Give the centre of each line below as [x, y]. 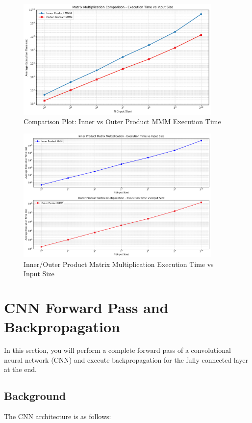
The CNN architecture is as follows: [58, 416]
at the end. [20, 369]
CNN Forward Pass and [86, 307]
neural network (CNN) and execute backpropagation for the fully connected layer [126, 359]
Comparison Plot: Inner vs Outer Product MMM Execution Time [122, 121]
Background [35, 396]
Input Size [39, 274]
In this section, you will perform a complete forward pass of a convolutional [117, 350]
